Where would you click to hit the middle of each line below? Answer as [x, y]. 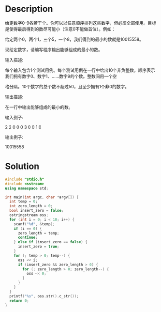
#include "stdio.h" [25, 179]
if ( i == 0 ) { [28, 229]
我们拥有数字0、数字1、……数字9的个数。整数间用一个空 [61, 76]
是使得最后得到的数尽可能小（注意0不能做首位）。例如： [60, 29]
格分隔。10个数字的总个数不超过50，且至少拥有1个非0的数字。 [67, 86]
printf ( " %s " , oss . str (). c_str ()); [44, 296]
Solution [22, 166]
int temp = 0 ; [23, 202]
